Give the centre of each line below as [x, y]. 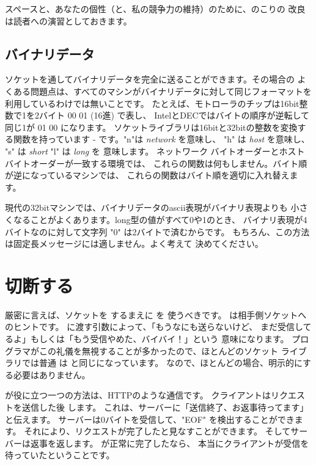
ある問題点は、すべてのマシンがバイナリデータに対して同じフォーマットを [162, 91]
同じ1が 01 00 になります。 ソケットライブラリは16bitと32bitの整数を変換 [151, 127]
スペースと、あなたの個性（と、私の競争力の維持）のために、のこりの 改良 [155, 9]
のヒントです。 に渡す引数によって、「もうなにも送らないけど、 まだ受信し [154, 327]
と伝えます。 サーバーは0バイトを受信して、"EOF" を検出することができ [150, 419]
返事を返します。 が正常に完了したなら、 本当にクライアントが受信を [170, 443]
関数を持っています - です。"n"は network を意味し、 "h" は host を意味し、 [161, 139]
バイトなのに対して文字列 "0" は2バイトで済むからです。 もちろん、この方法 [157, 231]
